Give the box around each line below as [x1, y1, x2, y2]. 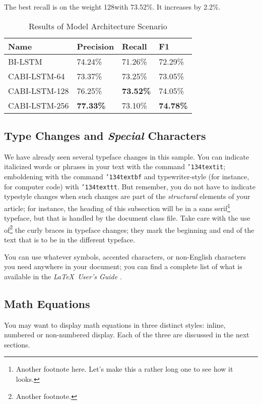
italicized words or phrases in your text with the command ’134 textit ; [4, 161, 226, 172]
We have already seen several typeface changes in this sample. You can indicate [4, 151, 249, 162]
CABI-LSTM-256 [8, 99, 69, 111]
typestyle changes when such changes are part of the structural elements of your [4, 191, 250, 201]
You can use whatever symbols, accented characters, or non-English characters [4, 251, 246, 262]
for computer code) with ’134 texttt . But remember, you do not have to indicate [4, 181, 255, 191]
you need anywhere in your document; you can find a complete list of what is [4, 261, 242, 272]
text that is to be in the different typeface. [4, 234, 135, 245]
